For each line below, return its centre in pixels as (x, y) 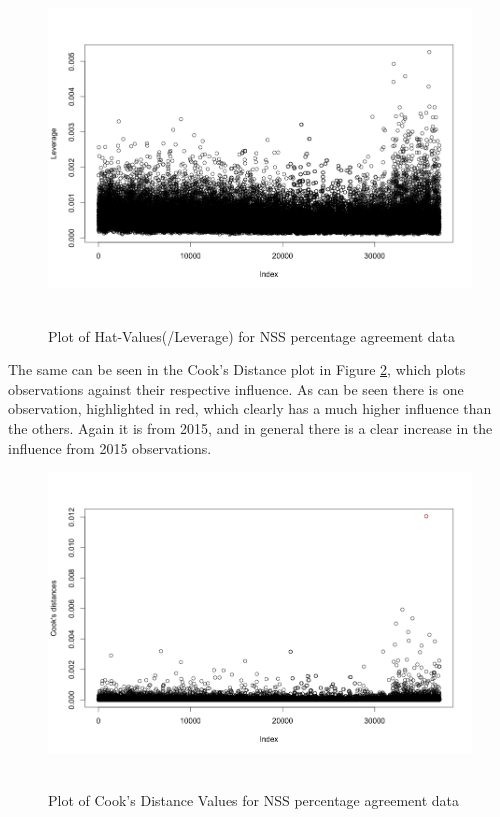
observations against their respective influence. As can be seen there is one (236, 388)
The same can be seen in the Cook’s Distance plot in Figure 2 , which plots (237, 369)
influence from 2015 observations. (110, 447)
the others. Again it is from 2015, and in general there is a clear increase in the (250, 428)
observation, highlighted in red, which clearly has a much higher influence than (250, 408)
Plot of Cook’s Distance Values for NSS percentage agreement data (253, 799)
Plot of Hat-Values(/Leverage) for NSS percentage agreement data (251, 335)
